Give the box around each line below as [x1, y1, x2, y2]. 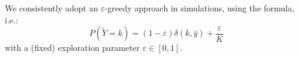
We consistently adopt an [5, 2, 98, 14]
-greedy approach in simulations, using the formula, [105, 2, 295, 14]
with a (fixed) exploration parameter [5, 41, 140, 54]
